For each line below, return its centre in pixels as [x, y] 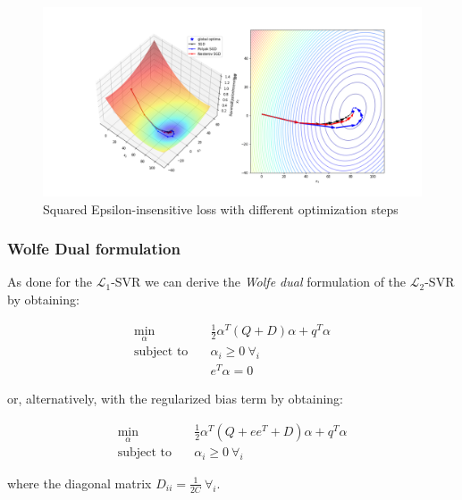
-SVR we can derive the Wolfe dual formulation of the [259, 282]
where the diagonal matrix [80, 483]
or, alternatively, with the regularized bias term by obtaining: [175, 399]
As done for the [50, 282]
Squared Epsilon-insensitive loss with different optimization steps [221, 208]
